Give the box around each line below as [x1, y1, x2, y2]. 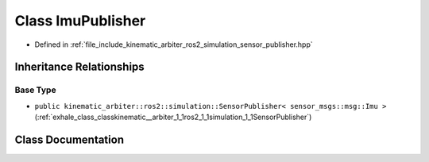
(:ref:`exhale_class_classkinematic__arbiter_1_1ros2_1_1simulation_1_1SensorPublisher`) [34, 112, 312, 122]
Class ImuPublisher [14, 12, 146, 29]
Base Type [14, 84, 56, 95]
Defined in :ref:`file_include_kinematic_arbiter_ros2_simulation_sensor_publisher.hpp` [34, 40, 313, 49]
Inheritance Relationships [14, 60, 145, 74]
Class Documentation [14, 133, 125, 146]
